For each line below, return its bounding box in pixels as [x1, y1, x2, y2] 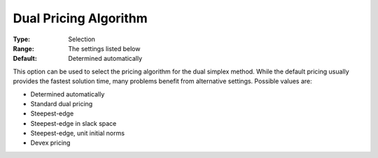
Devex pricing [30, 138, 71, 147]
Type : [13, 35, 31, 43]
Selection [68, 35, 96, 43]
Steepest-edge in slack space [30, 119, 117, 127]
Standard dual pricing [30, 99, 93, 108]
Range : [13, 44, 34, 52]
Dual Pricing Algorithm [13, 10, 148, 26]
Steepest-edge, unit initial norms [30, 129, 125, 138]
